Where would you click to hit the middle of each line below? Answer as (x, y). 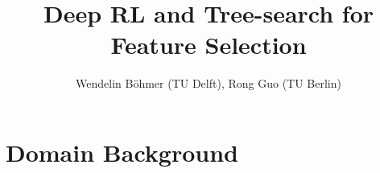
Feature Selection (209, 45)
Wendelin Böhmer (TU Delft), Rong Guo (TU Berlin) (209, 83)
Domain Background (122, 152)
